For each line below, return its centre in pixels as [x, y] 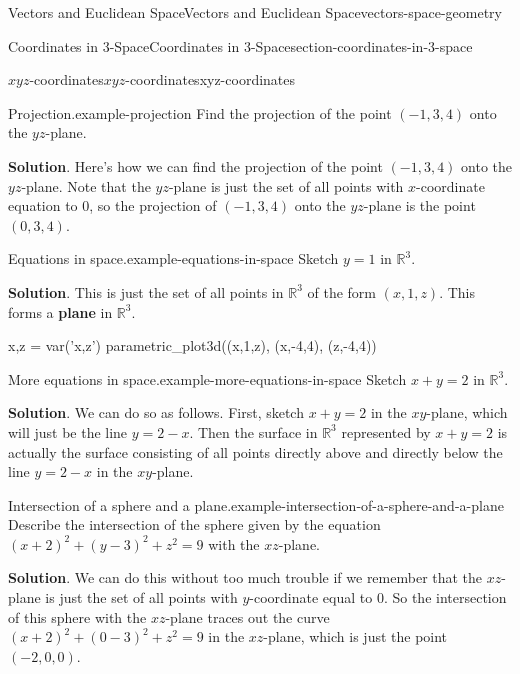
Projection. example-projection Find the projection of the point [200, 112]
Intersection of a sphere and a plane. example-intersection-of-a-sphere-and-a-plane [256, 504]
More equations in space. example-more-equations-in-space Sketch [207, 378]
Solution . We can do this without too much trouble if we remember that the [245, 577]
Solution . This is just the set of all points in [146, 291]
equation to [43, 205]
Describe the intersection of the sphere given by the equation [194, 524]
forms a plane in [60, 311]
